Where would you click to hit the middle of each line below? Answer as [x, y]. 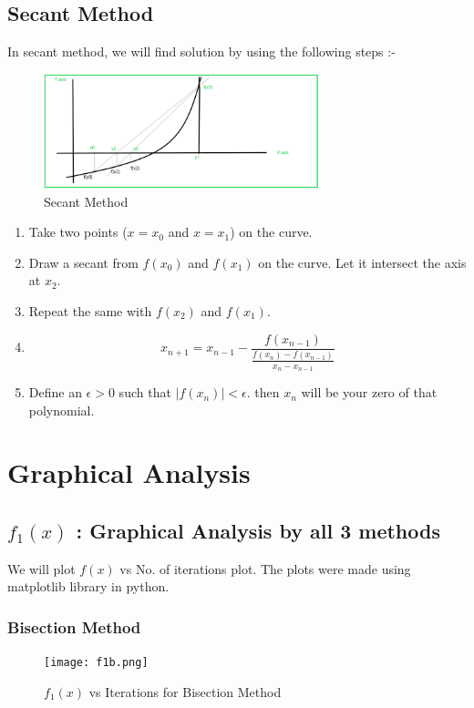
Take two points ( [78, 232]
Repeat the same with [90, 311]
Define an [55, 392]
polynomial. [62, 410]
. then [263, 392]
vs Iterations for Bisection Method [185, 691]
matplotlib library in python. [88, 586]
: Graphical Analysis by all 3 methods [258, 531]
